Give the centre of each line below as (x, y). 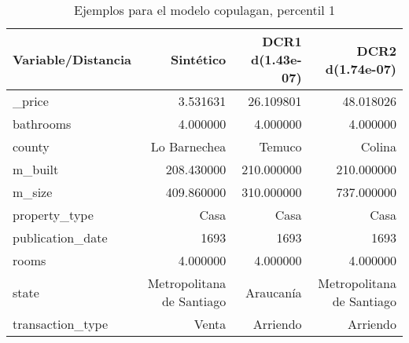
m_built (36, 169)
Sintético (199, 59)
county (31, 146)
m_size (33, 192)
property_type (53, 215)
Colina (378, 146)
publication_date (60, 237)
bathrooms (42, 124)
